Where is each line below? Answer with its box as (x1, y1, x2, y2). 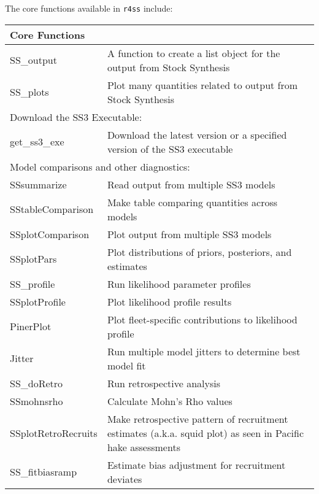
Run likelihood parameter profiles (107, 276, 251, 291)
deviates (107, 471, 142, 486)
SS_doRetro (10, 376, 63, 390)
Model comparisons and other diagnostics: (10, 159, 190, 174)
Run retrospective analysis (107, 376, 221, 390)
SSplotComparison (10, 226, 90, 241)
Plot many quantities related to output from (107, 77, 298, 92)
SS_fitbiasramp (10, 465, 77, 479)
